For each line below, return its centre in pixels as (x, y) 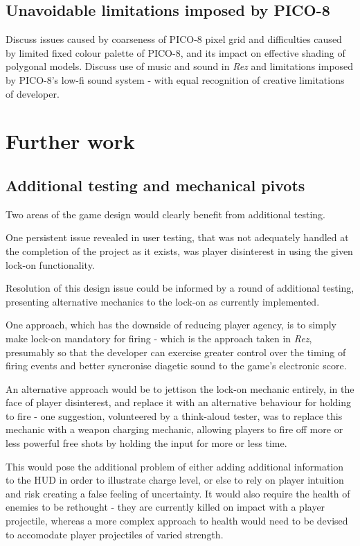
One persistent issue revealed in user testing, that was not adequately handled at (177, 237)
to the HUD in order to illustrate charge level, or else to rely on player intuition (175, 480)
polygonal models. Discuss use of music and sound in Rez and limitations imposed (180, 66)
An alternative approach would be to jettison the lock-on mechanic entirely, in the (180, 388)
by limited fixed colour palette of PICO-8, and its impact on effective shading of (175, 52)
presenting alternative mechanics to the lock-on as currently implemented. (163, 301)
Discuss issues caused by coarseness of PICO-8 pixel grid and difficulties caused (174, 39)
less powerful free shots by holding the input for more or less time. (146, 443)
